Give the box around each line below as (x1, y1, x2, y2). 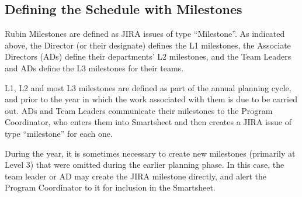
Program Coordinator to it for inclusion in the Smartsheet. (5, 181, 216, 193)
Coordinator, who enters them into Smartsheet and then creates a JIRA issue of (5, 116, 291, 128)
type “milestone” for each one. (5, 127, 113, 139)
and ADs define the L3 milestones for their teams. (5, 61, 184, 74)
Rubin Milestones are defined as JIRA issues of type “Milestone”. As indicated (5, 27, 285, 40)
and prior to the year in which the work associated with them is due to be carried (5, 93, 297, 105)
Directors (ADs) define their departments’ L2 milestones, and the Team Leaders (5, 50, 291, 63)
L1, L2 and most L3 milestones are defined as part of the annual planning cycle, (5, 81, 291, 94)
